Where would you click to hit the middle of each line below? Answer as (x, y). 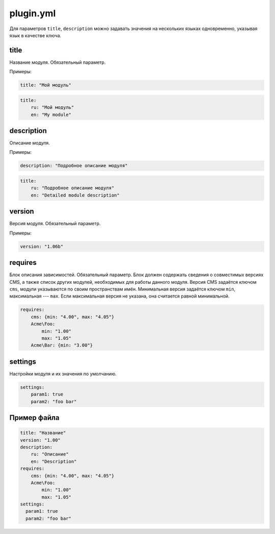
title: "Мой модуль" (46, 85)
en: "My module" (51, 114)
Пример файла (34, 418)
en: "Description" (54, 461)
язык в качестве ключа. (35, 35)
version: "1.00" (40, 440)
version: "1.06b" (42, 246)
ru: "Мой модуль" (52, 108)
